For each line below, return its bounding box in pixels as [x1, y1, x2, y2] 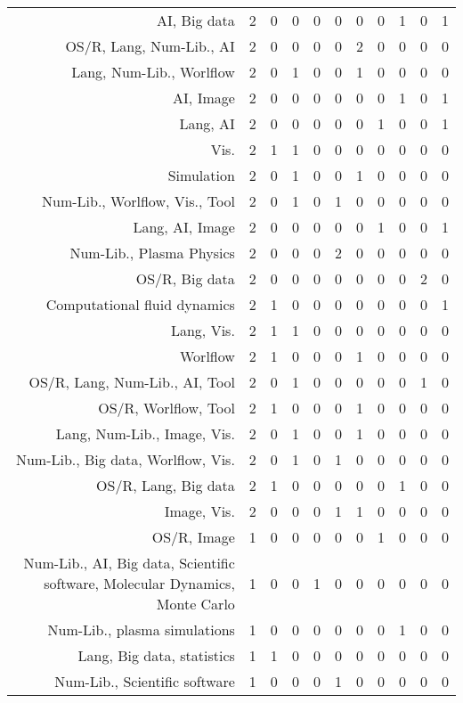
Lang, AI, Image [133, 217, 235, 237]
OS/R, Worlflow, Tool [98, 397, 235, 418]
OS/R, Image [151, 527, 235, 547]
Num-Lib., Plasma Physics [69, 242, 235, 263]
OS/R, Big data [135, 268, 235, 289]
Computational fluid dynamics [45, 294, 235, 315]
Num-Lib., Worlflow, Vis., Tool [42, 191, 235, 211]
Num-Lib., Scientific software [54, 671, 235, 691]
